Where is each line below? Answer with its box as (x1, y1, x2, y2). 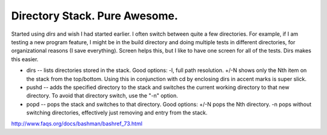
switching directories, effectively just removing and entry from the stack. (26, 109, 208, 116)
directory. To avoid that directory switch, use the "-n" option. (26, 92, 179, 99)
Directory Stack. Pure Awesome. (11, 9, 179, 22)
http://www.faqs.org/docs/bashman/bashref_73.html (11, 120, 142, 127)
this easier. (11, 55, 39, 63)
